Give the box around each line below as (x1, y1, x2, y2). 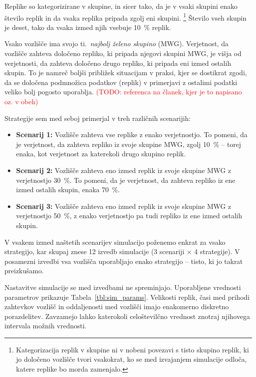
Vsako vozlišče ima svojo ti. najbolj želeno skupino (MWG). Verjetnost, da (4, 38, 228, 49)
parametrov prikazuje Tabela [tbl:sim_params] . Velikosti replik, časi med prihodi (4, 291, 250, 302)
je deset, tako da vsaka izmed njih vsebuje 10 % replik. (4, 22, 171, 32)
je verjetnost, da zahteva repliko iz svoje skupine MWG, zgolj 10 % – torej (16, 139, 241, 149)
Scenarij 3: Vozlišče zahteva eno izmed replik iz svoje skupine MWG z (16, 201, 231, 211)
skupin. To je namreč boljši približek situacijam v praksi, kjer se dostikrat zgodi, (4, 67, 247, 78)
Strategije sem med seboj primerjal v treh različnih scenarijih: (4, 113, 191, 123)
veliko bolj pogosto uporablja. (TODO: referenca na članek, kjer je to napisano (4, 87, 242, 97)
